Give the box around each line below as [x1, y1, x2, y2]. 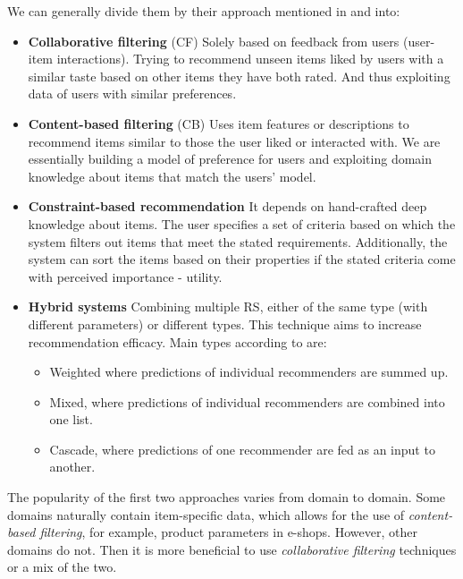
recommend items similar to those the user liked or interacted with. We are [28, 132, 441, 150]
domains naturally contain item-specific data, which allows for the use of [7, 505, 405, 524]
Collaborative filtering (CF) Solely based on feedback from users [28, 31, 400, 50]
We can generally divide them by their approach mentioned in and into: [7, 2, 400, 20]
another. [49, 457, 96, 476]
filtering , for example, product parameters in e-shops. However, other [39, 523, 417, 541]
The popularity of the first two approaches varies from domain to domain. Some [7, 488, 446, 507]
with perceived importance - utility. [28, 267, 223, 285]
